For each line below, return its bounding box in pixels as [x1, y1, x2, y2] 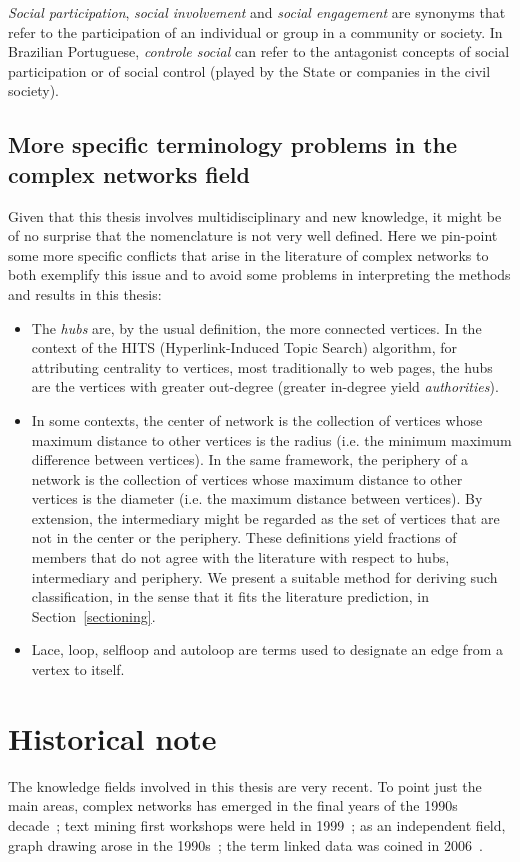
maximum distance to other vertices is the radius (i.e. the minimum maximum [31, 429, 512, 450]
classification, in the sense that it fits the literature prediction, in [31, 586, 429, 607]
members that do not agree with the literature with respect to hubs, [31, 547, 450, 568]
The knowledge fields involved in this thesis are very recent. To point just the [8, 775, 482, 796]
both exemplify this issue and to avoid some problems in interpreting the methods [8, 264, 511, 285]
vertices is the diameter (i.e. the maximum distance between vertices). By [31, 488, 483, 509]
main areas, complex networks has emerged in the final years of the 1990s [8, 795, 458, 816]
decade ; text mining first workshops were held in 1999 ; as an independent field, [8, 814, 506, 835]
